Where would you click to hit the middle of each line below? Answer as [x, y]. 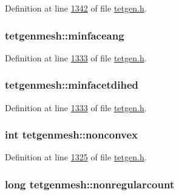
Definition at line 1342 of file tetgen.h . [76, 8]
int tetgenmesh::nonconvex [72, 135]
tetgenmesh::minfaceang [65, 35]
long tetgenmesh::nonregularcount [90, 184]
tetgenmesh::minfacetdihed [72, 85]
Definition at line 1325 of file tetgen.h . [76, 157]
